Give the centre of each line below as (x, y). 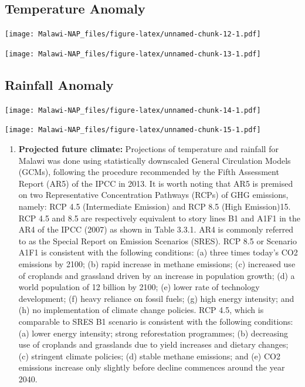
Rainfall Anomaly (59, 84)
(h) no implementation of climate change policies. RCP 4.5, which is (141, 310)
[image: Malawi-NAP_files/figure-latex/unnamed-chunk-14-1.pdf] (133, 110)
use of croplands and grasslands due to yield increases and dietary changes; (153, 344)
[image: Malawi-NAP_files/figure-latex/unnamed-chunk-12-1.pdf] (133, 34)
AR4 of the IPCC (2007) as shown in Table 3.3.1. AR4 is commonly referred (156, 229)
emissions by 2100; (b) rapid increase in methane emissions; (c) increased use (157, 263)
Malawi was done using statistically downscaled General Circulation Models (155, 160)
